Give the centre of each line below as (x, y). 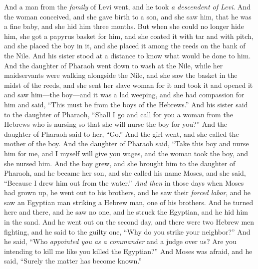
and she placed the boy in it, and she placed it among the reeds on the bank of (125, 46)
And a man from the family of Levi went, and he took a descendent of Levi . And (127, 6)
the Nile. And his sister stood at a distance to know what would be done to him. (128, 55)
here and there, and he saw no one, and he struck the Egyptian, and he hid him (126, 212)
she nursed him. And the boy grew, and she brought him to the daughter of (120, 163)
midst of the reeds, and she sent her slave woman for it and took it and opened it (129, 85)
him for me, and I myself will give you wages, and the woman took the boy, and (126, 153)
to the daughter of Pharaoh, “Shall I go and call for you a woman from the (119, 114)
